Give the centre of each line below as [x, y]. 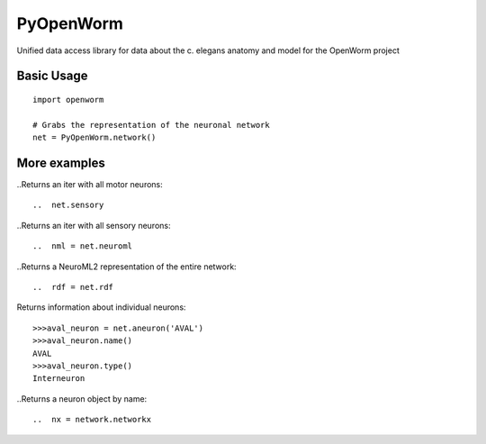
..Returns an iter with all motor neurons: [90, 185]
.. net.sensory [68, 205]
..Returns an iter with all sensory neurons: [94, 225]
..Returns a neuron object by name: [82, 399]
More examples [61, 163]
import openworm [68, 100]
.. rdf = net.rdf [73, 287]
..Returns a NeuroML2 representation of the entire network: [127, 267]
